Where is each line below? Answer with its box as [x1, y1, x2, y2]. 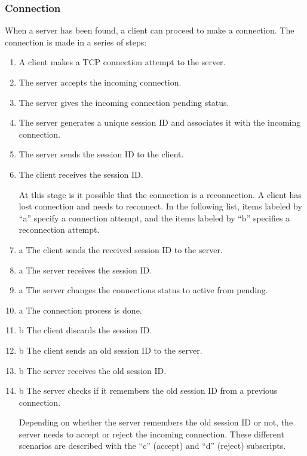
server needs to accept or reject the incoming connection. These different [19, 427, 284, 440]
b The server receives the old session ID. [19, 364, 167, 376]
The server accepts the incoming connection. [19, 76, 182, 88]
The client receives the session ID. [19, 168, 143, 180]
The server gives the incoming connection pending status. [19, 96, 229, 108]
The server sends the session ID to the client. [19, 148, 184, 160]
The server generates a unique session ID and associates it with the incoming [19, 116, 301, 129]
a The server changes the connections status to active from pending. [19, 284, 268, 296]
